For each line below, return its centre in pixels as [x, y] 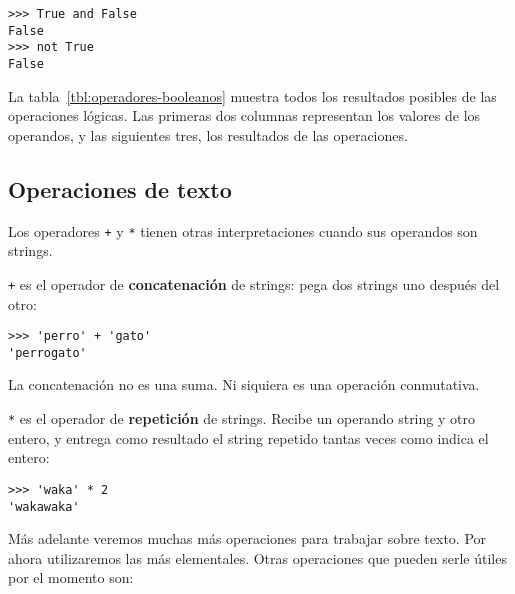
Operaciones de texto [120, 188]
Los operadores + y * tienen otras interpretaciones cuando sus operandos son [243, 230]
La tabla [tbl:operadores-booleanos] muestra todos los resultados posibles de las [252, 95]
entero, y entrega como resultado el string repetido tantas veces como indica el [248, 437]
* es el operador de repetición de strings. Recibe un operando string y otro [241, 418]
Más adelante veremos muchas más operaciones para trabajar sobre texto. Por [247, 538]
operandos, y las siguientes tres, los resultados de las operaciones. [208, 134]
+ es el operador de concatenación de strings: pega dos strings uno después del [254, 283]
